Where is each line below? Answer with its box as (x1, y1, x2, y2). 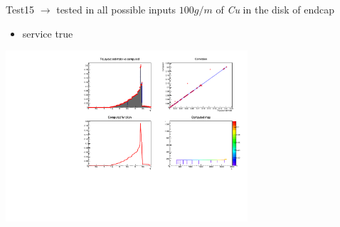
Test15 (6, 2, 35, 16)
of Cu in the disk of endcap (216, 2, 335, 16)
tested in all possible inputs (56, 2, 176, 16)
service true (22, 26, 73, 40)
